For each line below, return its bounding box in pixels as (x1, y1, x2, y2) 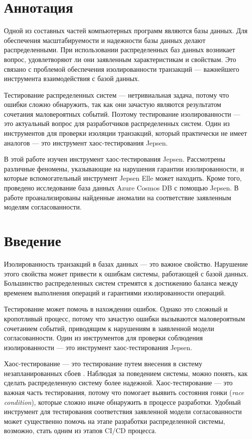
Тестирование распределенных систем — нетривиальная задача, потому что (4, 89, 229, 100)
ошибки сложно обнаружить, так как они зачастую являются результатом (4, 99, 221, 109)
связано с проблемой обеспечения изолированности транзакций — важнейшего (4, 63, 239, 74)
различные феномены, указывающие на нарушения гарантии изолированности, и (4, 163, 244, 173)
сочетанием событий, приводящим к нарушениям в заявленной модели (4, 323, 214, 333)
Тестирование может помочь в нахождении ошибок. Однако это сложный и (4, 304, 228, 314)
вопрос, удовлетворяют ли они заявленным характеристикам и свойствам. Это (4, 54, 236, 64)
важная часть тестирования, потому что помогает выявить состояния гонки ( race (4, 387, 244, 397)
